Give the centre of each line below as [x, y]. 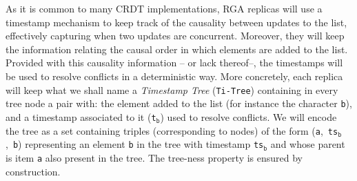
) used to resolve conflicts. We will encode [248, 116]
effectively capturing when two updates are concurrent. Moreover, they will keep [175, 36]
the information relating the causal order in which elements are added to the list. [177, 49]
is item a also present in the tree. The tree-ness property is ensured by [154, 157]
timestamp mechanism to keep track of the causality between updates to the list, [176, 22]
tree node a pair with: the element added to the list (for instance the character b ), [179, 103]
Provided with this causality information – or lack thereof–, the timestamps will [174, 63]
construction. [33, 171]
